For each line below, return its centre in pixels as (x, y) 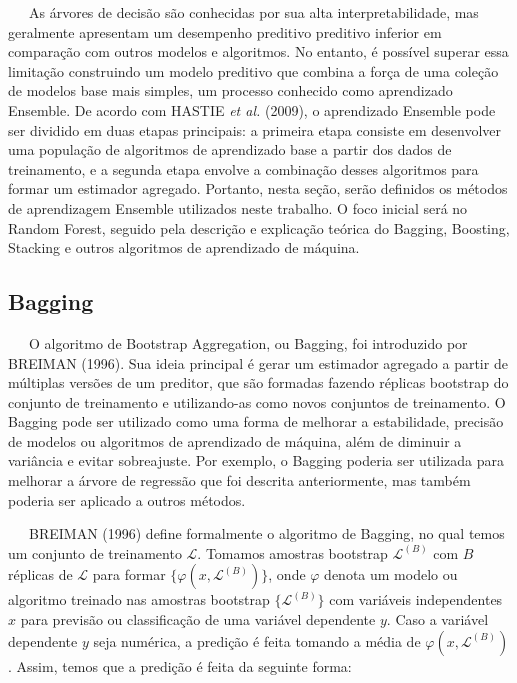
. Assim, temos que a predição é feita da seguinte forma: (180, 665)
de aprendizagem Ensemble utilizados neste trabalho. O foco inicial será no (238, 207)
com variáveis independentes (416, 599)
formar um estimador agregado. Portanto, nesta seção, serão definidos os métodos (258, 188)
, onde (287, 574)
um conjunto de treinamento (95, 552)
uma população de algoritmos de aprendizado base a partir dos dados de (230, 149)
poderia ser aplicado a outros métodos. (127, 499)
